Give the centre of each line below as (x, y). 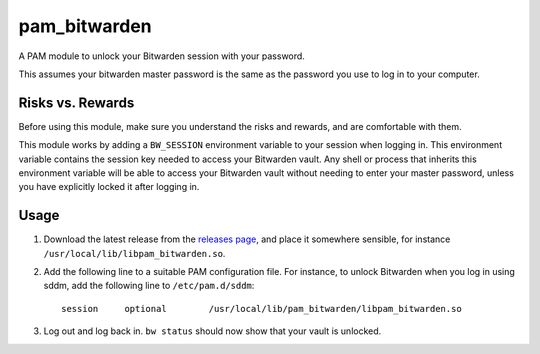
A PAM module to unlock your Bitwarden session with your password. (161, 56)
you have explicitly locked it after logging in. (109, 187)
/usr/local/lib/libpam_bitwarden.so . (134, 253)
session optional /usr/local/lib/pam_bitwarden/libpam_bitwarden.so (261, 308)
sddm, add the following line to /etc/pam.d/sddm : (149, 286)
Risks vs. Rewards (76, 102)
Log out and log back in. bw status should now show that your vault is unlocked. (212, 331)
